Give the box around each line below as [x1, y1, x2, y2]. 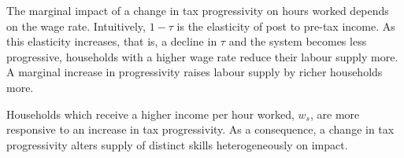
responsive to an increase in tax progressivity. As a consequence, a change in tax [6, 121, 395, 138]
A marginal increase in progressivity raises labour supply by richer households [6, 64, 383, 80]
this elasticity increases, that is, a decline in [6, 33, 217, 50]
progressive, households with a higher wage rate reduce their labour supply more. [6, 48, 398, 64]
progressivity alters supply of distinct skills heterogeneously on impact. [6, 136, 348, 152]
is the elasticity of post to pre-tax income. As [176, 17, 395, 34]
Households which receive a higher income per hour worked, [6, 105, 295, 122]
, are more [309, 105, 360, 122]
